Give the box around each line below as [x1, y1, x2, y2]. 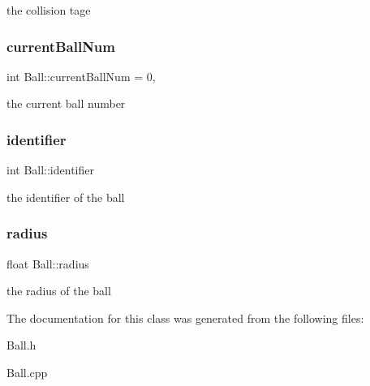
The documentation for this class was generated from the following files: [6, 309, 364, 326]
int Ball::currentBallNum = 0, [6, 67, 156, 84]
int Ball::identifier [6, 161, 94, 178]
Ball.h [6, 337, 37, 354]
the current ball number [6, 95, 126, 112]
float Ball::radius [6, 255, 89, 272]
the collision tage [6, 2, 91, 18]
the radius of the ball [6, 282, 111, 299]
